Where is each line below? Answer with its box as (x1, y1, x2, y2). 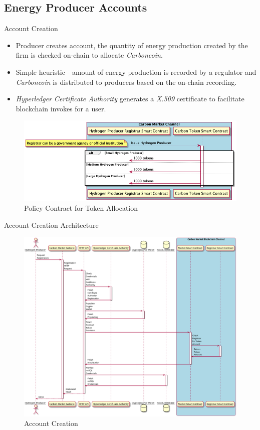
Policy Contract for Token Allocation (24, 202, 138, 213)
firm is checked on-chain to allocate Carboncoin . (16, 50, 163, 60)
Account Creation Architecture (4, 219, 99, 230)
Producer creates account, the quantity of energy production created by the (16, 40, 248, 50)
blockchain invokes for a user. (16, 103, 106, 113)
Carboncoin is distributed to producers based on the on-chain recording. (16, 76, 237, 87)
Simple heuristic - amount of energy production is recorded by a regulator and (16, 66, 256, 77)
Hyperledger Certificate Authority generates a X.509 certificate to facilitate (16, 93, 244, 104)
